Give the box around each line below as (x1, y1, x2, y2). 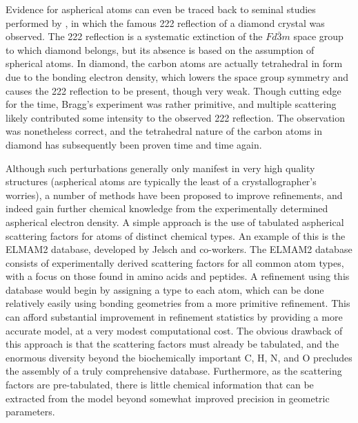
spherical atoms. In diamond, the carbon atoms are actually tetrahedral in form (6, 56, 343, 70)
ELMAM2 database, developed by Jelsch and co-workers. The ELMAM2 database (6, 242, 352, 256)
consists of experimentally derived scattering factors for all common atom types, (6, 255, 344, 270)
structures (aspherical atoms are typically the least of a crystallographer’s (6, 174, 317, 189)
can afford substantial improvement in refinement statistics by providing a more (6, 310, 343, 324)
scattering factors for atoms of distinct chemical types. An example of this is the (6, 228, 346, 243)
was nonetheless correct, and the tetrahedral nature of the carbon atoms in (6, 124, 323, 138)
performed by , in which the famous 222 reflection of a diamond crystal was (6, 15, 325, 30)
